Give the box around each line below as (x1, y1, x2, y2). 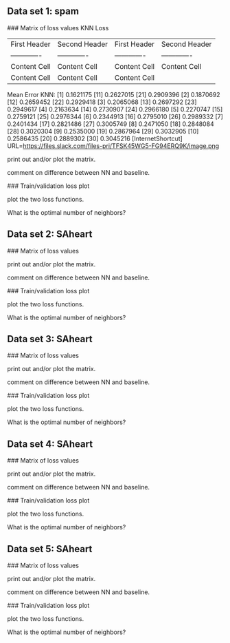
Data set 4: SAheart (7, 438, 93, 450)
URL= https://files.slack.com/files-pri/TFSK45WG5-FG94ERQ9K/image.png (7, 141, 220, 150)
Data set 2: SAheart (7, 229, 93, 240)
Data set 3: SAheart (7, 333, 93, 345)
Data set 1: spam (7, 6, 79, 17)
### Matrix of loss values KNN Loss (7, 23, 109, 32)
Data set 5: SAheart (7, 543, 93, 555)
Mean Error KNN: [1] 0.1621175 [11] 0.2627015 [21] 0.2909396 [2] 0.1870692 (7, 90, 221, 98)
